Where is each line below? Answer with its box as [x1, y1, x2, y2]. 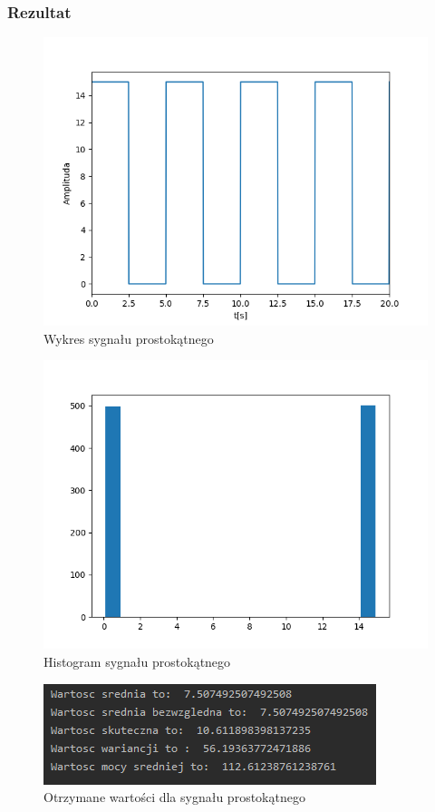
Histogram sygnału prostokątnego [43, 652, 231, 670]
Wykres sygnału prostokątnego [43, 328, 214, 347]
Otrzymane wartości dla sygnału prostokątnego [43, 788, 305, 807]
